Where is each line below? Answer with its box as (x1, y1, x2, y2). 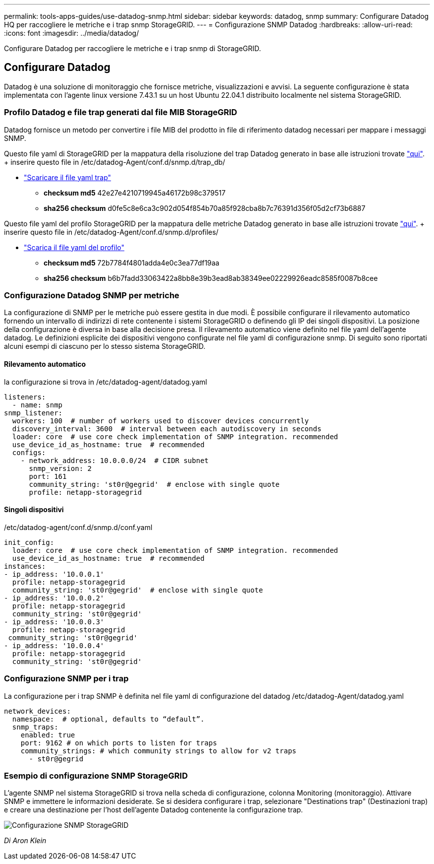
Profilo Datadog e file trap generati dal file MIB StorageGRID (4, 107, 237, 118)
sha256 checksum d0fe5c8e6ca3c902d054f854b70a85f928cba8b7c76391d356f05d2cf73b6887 (44, 203, 366, 212)
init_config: (4, 538, 54, 546)
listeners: (4, 393, 46, 401)
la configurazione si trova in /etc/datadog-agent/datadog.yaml (4, 377, 207, 386)
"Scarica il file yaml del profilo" (24, 243, 125, 252)
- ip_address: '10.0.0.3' (4, 617, 105, 626)
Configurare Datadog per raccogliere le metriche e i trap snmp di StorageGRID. (4, 44, 261, 53)
